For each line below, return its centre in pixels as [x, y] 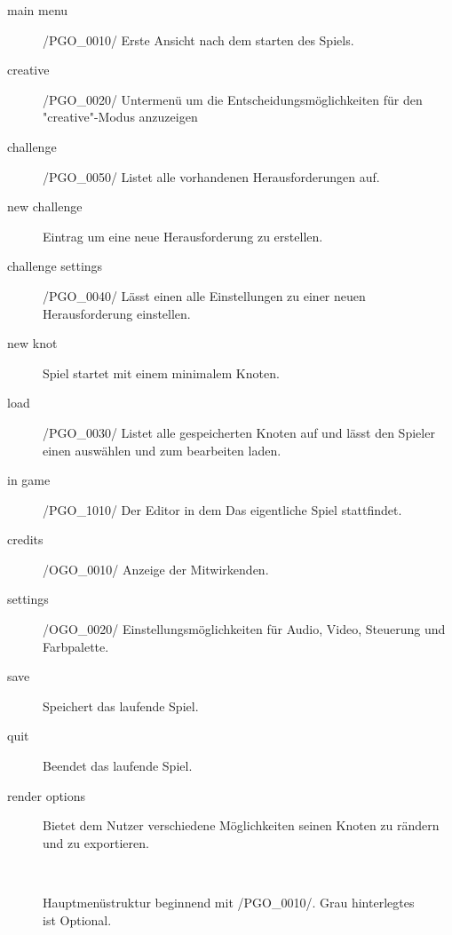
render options [47, 795]
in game [29, 480]
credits [25, 539]
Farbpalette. [76, 646]
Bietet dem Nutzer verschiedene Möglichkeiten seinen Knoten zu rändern [241, 825]
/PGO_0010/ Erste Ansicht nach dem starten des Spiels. [198, 40]
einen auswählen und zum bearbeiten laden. [162, 450]
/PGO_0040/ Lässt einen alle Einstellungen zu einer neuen [204, 295]
